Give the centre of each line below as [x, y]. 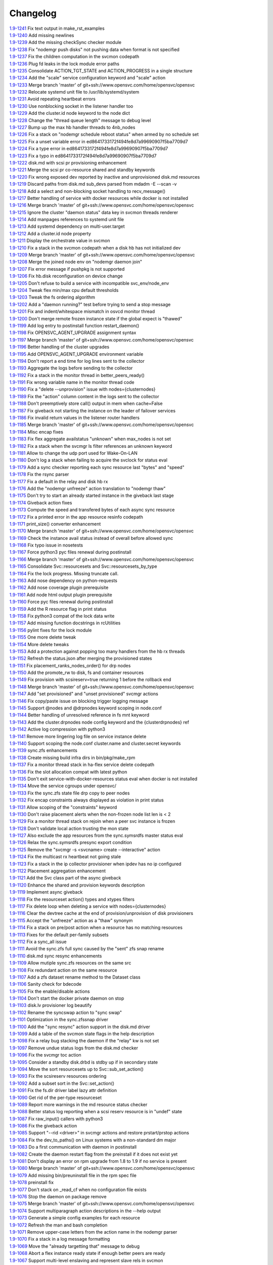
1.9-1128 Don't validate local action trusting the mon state [69, 828]
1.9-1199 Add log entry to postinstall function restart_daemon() [74, 325]
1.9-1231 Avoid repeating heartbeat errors [53, 99]
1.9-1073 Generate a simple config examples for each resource [75, 1218]
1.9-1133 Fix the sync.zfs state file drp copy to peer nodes [70, 793]
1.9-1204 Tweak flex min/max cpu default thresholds [64, 290]
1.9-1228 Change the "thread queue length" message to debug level [80, 120]
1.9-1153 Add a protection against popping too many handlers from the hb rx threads [97, 651]
